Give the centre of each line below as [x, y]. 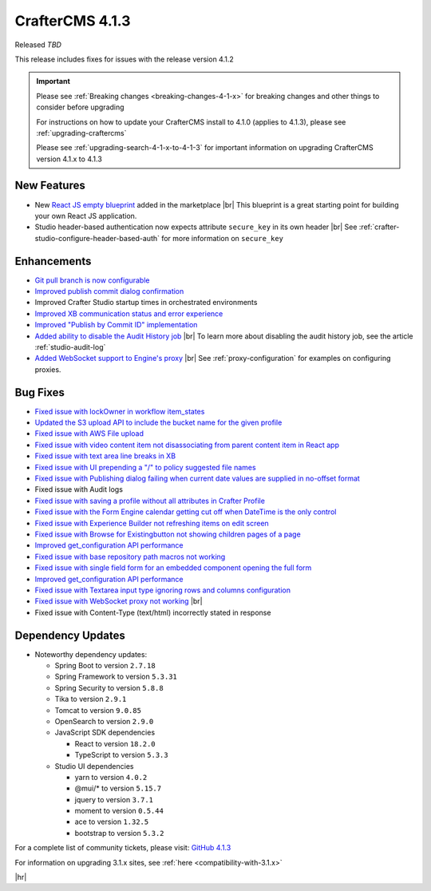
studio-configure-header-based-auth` [97, 238]
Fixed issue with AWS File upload [89, 434]
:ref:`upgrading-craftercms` [81, 133]
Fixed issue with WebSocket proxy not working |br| [119, 601]
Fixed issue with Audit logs [79, 489]
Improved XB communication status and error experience [129, 313]
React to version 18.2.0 [115, 743]
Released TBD [38, 45]
